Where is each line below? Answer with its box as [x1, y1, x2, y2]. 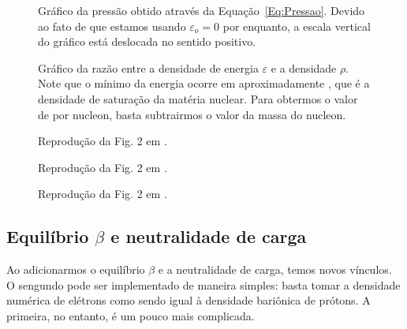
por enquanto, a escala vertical [222, 17, 371, 34]
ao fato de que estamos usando [38, 17, 186, 34]
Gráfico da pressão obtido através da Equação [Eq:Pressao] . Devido [38, 2, 365, 18]
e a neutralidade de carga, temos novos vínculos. [158, 261, 392, 278]
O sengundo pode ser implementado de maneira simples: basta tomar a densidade [6, 276, 401, 293]
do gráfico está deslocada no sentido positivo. [38, 33, 256, 50]
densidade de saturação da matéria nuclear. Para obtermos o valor [38, 90, 358, 107]
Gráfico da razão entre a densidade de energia [38, 59, 259, 76]
